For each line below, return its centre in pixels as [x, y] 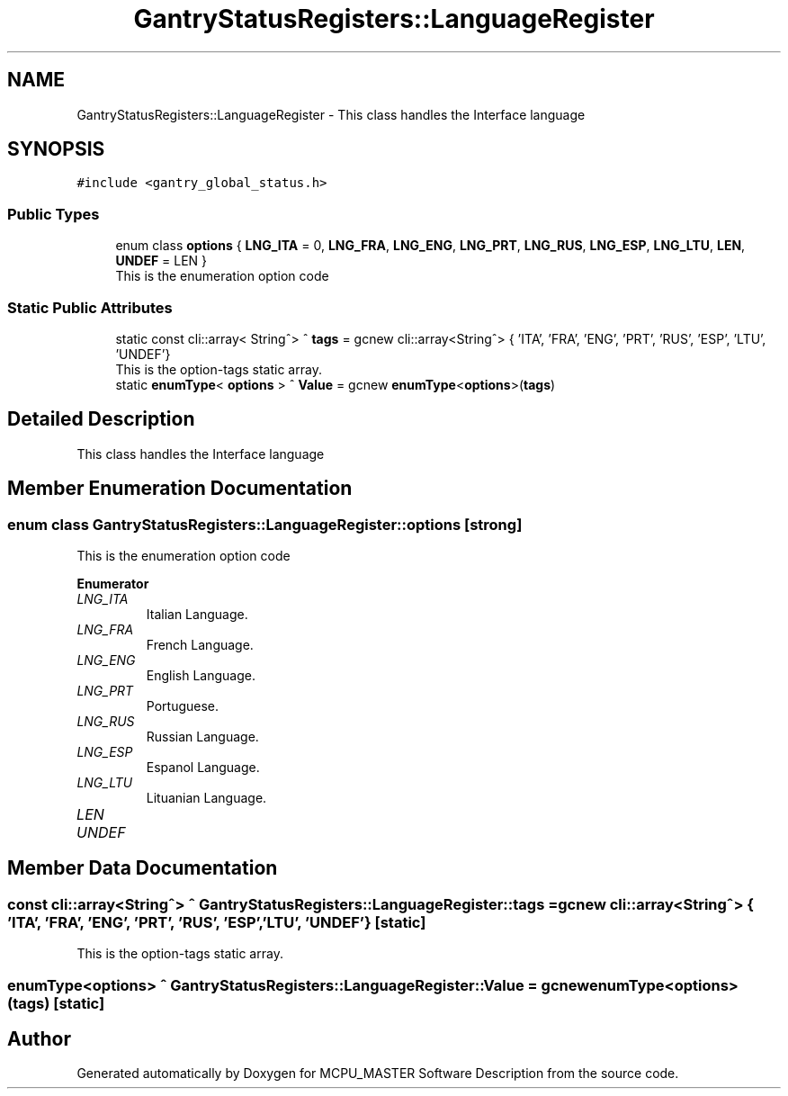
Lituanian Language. [206, 798]
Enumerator [113, 584]
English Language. [201, 675]
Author [39, 1039]
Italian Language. [197, 614]
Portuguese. [183, 706]
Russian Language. [202, 737]
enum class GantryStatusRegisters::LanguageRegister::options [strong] [265, 524]
